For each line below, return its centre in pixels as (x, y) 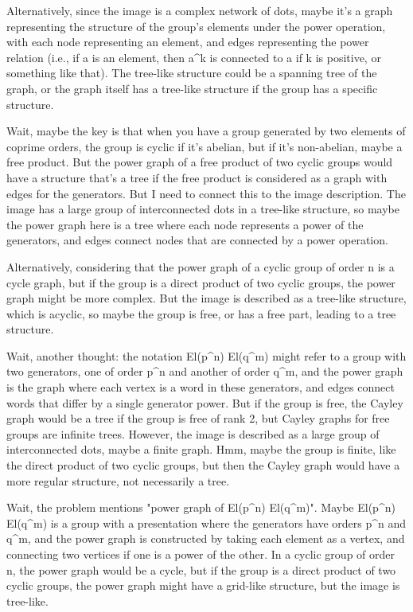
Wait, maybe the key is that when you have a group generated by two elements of (206, 131)
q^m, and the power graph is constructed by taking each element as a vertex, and (206, 538)
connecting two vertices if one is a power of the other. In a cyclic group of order (201, 554)
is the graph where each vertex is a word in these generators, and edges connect (201, 387)
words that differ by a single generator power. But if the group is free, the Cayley (205, 402)
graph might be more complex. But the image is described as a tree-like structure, (206, 298)
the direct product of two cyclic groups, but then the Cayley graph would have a (203, 465)
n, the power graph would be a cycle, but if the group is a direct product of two (201, 569)
